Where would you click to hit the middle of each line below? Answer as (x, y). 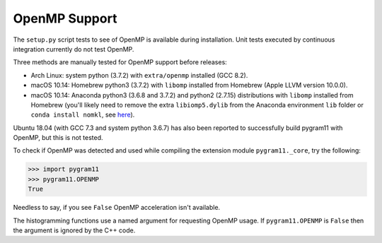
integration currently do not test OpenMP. (74, 49)
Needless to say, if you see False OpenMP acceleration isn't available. (117, 208)
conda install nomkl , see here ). (83, 115)
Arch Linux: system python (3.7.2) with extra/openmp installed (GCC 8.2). (139, 75)
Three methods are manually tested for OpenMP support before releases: (120, 62)
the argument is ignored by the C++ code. (74, 230)
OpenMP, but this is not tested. (58, 138)
